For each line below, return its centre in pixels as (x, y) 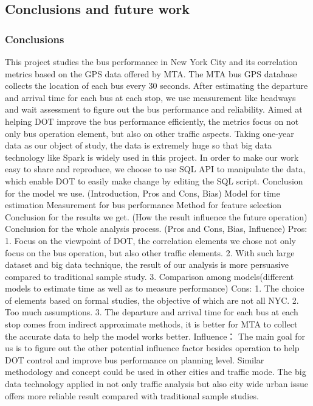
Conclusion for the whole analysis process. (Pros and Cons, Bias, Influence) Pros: (156, 229)
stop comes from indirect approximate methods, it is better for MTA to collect (151, 324)
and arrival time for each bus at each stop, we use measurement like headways (150, 97)
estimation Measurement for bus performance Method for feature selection (143, 205)
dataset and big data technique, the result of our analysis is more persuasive (147, 264)
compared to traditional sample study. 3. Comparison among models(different (150, 276)
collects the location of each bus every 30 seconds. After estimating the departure (156, 86)
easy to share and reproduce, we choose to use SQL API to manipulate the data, (155, 169)
